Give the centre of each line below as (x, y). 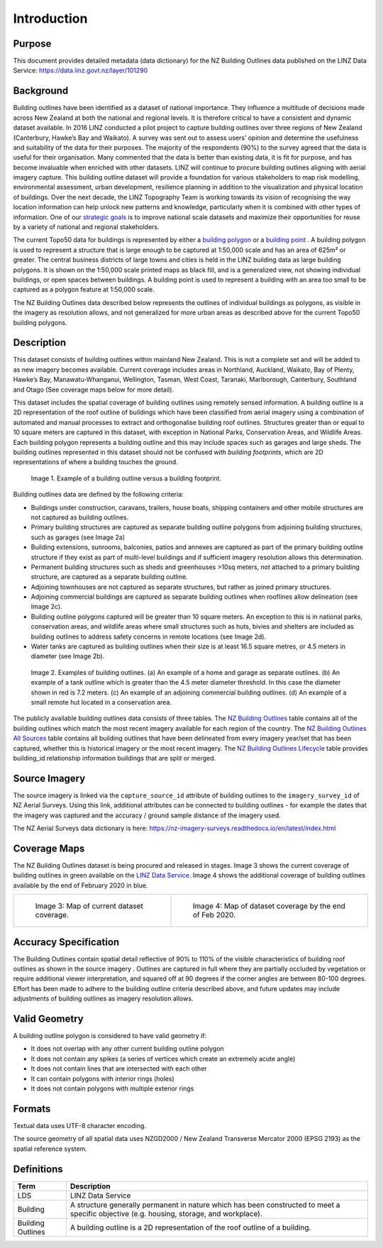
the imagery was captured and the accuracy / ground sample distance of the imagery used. (147, 815)
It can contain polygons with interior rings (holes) (103, 1078)
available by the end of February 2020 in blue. (81, 885)
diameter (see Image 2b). (68, 656)
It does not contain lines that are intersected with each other (119, 1068)
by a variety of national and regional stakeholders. (86, 227)
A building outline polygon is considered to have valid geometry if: (110, 1036)
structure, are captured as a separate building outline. (109, 577)
